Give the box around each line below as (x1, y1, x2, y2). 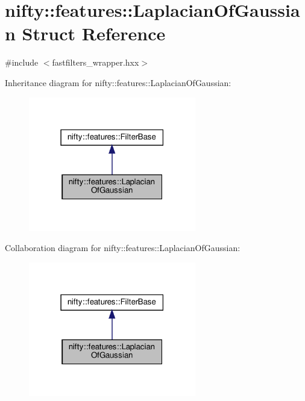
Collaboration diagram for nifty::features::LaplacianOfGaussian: (5, 241, 241, 254)
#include (5, 56, 39, 69)
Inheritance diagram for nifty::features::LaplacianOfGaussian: (5, 76, 231, 89)
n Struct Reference (5, 21, 166, 46)
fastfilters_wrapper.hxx (52, 56, 139, 69)
